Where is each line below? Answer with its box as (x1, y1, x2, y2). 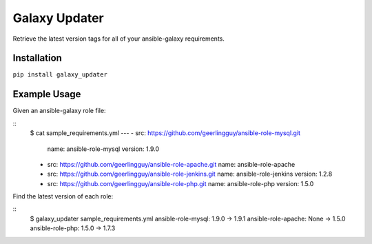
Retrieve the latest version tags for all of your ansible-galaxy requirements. (12, 34, 225, 43)
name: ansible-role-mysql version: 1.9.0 (47, 145, 160, 153)
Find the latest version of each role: (12, 192, 114, 201)
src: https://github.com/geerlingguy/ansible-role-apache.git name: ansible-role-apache (47, 160, 296, 168)
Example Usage (12, 88, 81, 100)
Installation (12, 52, 62, 64)
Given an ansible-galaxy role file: (12, 107, 106, 115)
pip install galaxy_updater (12, 71, 108, 79)
